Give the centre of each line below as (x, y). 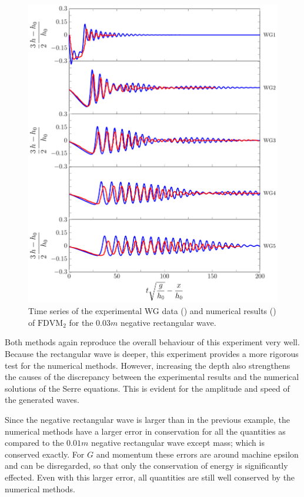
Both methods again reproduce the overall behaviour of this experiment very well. (152, 342)
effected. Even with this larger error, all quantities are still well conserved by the (150, 477)
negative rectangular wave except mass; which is (178, 443)
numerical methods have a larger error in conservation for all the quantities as (145, 431)
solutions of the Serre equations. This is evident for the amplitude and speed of (147, 388)
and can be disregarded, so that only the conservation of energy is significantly (146, 466)
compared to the (34, 443)
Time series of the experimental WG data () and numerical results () (152, 311)
